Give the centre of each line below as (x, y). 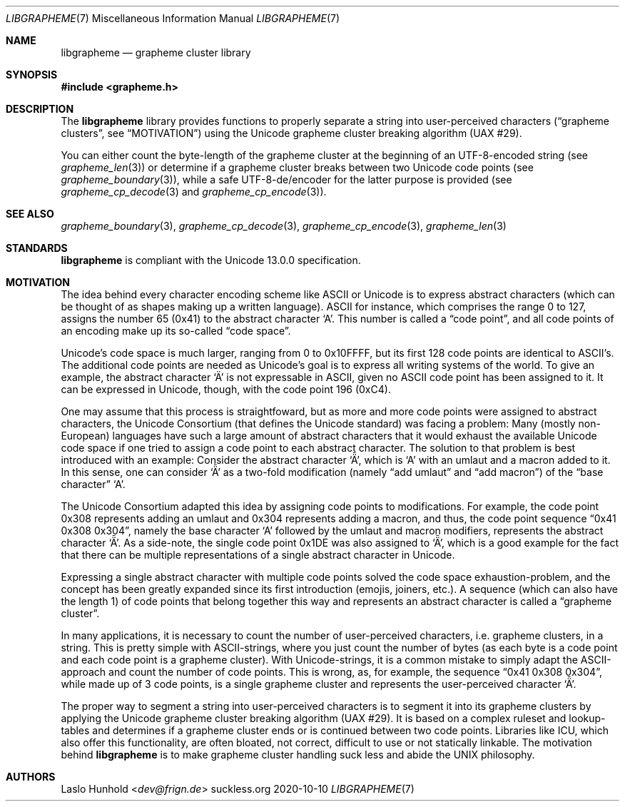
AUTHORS (31, 777)
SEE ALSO (30, 214)
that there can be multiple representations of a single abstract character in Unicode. (258, 555)
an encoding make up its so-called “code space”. (176, 331)
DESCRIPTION (40, 109)
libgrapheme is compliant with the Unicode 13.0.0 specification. (211, 260)
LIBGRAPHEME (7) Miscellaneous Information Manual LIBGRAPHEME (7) (173, 18)
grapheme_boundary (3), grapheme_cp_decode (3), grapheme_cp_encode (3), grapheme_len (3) (284, 226)
